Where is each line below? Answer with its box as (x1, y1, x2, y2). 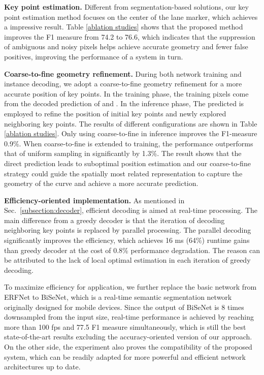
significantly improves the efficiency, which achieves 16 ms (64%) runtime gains (4, 235, 250, 245)
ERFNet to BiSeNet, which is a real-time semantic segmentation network (4, 292, 232, 302)
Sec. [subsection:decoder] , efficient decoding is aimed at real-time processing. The (4, 205, 258, 215)
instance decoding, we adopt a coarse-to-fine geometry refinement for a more (4, 78, 242, 89)
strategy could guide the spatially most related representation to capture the (4, 168, 243, 178)
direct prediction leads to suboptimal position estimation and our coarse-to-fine (4, 158, 251, 168)
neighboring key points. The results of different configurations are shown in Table (4, 118, 257, 129)
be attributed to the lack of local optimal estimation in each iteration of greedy (4, 255, 251, 265)
